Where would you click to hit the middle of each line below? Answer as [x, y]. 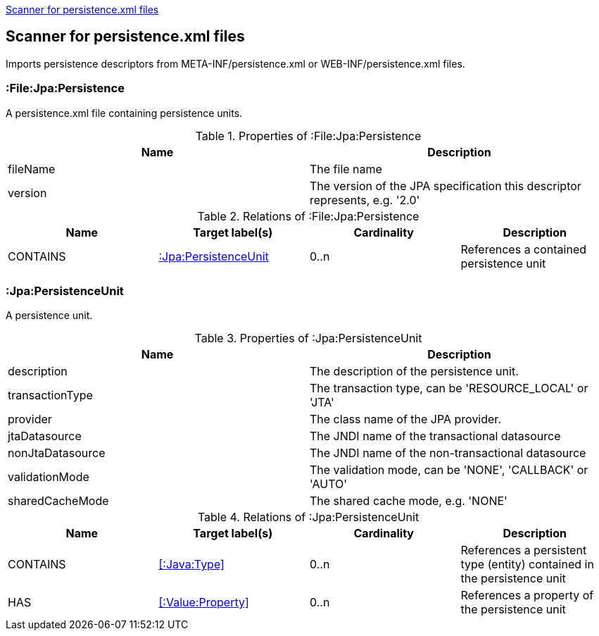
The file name [346, 169]
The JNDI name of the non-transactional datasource [448, 453]
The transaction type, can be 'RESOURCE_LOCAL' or [449, 388]
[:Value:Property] [204, 603]
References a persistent [524, 550]
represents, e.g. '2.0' [365, 200]
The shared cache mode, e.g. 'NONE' [409, 501]
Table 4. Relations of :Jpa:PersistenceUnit [308, 517]
